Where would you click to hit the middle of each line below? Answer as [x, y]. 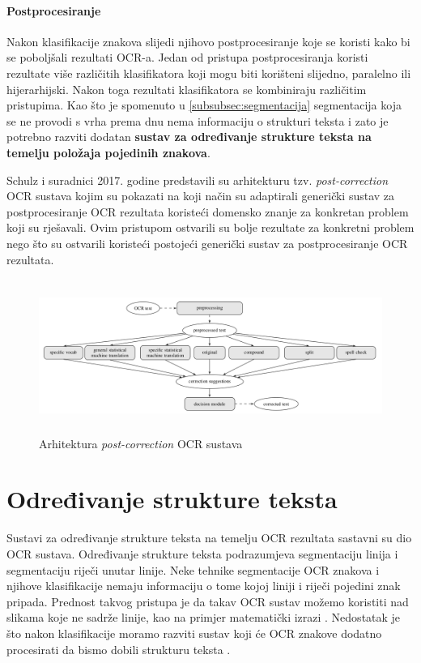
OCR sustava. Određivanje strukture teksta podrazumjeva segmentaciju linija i [202, 553]
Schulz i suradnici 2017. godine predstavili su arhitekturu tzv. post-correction [198, 180]
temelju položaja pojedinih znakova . [108, 152]
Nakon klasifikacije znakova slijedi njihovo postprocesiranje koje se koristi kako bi [208, 41]
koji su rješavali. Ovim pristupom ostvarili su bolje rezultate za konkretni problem [210, 227]
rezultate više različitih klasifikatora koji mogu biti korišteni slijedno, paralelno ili [209, 73]
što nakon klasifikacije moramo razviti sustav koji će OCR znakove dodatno [194, 633]
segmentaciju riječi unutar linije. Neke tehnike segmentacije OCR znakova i [193, 569]
